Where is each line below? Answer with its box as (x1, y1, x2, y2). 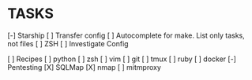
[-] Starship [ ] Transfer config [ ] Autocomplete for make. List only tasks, (7, 31, 246, 40)
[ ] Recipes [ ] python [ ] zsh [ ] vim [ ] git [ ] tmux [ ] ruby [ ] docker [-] (7, 54, 236, 64)
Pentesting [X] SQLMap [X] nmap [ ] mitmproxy (7, 62, 161, 71)
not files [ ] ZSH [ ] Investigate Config (7, 38, 129, 48)
